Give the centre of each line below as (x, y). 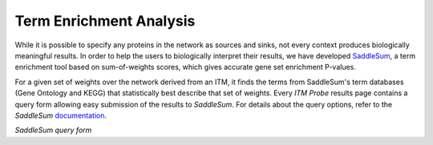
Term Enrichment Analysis (105, 21)
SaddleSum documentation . (61, 115)
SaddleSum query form (53, 130)
